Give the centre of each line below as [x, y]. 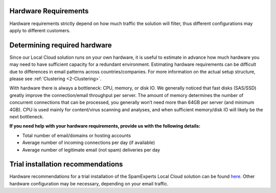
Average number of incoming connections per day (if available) [89, 142]
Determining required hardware [61, 45]
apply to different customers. [40, 30]
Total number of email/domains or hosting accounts [77, 135]
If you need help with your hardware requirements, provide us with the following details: [105, 126]
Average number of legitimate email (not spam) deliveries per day [91, 150]
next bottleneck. [27, 116]
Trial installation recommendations [66, 164]
